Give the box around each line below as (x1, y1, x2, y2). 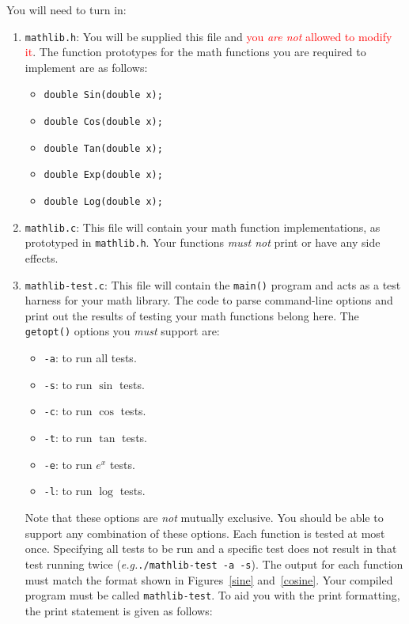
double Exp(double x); (44, 169, 163, 181)
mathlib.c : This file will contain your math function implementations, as (25, 218, 381, 235)
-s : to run (44, 376, 93, 392)
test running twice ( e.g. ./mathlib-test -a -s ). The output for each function (25, 555, 403, 572)
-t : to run (44, 429, 93, 446)
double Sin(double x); (44, 89, 163, 101)
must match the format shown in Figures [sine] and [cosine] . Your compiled (25, 571, 393, 588)
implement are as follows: (25, 59, 148, 75)
